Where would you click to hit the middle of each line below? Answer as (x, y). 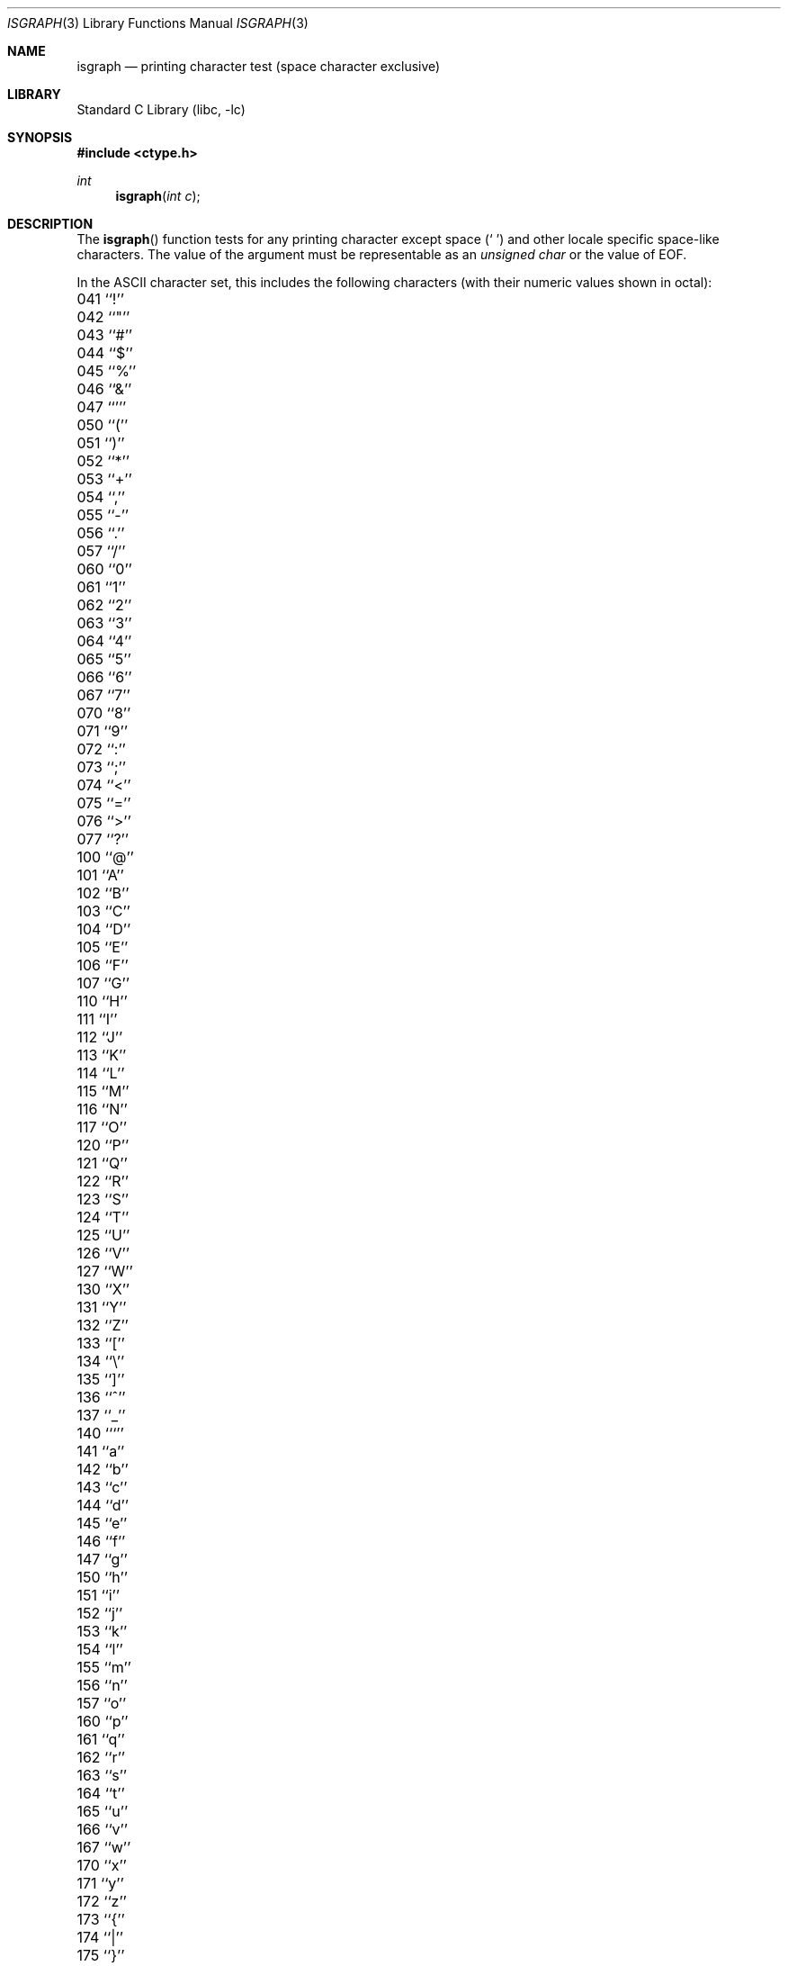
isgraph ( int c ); (158, 196)
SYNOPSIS (40, 137)
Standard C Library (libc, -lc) (161, 109)
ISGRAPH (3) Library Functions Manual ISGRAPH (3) (158, 23)
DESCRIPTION (50, 224)
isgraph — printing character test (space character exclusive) (259, 66)
